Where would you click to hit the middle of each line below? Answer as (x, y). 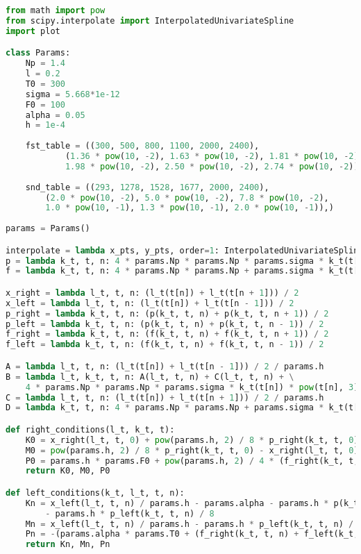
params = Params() (48, 229)
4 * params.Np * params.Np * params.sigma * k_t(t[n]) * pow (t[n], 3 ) (192, 387)
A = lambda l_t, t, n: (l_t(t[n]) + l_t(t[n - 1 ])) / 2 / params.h (165, 366)
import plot (33, 31)
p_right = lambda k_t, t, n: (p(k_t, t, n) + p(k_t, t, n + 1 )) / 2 (167, 313)
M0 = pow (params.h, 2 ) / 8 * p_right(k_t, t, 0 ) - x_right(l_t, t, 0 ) (192, 450)
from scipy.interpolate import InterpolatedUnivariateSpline (150, 20)
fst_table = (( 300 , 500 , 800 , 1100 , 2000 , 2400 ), (142, 146)
